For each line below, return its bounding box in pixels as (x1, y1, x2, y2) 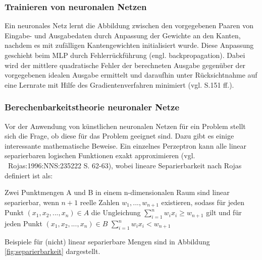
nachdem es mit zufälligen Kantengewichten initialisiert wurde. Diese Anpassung (5, 40, 254, 50)
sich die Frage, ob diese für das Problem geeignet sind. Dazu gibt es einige (5, 131, 234, 141)
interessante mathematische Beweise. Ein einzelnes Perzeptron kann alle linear (5, 140, 247, 151)
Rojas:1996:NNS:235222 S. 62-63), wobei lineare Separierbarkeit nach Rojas (8, 160, 242, 170)
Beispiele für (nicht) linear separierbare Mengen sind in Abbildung (5, 236, 210, 246)
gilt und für (206, 207, 242, 218)
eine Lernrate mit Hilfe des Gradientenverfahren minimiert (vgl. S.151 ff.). (5, 79, 234, 90)
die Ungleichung (91, 207, 141, 218)
